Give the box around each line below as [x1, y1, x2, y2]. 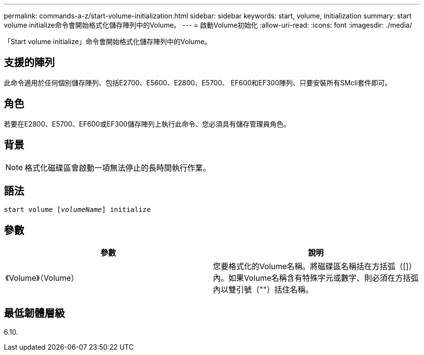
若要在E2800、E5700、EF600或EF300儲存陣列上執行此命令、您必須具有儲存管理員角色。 [4, 119, 290, 128]
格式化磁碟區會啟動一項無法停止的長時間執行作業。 [25, 162, 211, 173]
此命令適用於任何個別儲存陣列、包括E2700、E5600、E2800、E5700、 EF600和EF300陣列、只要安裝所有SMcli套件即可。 [4, 78, 392, 87]
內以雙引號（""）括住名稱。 [213, 285, 313, 295]
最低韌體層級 [4, 307, 65, 319]
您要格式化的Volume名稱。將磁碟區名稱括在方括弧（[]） [213, 261, 417, 272]
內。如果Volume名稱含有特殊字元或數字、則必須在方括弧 [213, 273, 419, 283]
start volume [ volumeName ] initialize [4, 206, 151, 214]
